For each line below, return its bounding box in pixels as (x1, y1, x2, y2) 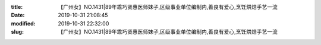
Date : (11, 12, 25, 19)
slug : (11, 28, 24, 36)
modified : (11, 20, 36, 27)
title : (11, 4, 23, 10)
